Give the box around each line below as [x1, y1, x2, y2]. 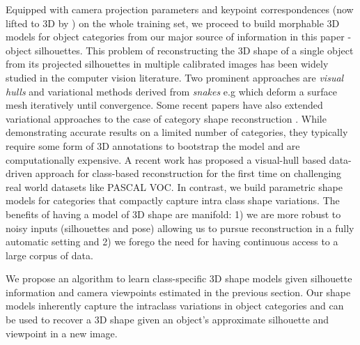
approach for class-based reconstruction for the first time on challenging [35, 166, 342, 181]
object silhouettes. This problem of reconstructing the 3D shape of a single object [6, 43, 354, 57]
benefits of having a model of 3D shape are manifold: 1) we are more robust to [6, 206, 341, 221]
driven [6, 166, 33, 181]
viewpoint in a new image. [6, 325, 118, 340]
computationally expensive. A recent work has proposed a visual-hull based [6, 152, 327, 167]
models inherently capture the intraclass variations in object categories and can [6, 298, 344, 313]
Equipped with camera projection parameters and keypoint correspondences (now [6, 2, 354, 16]
